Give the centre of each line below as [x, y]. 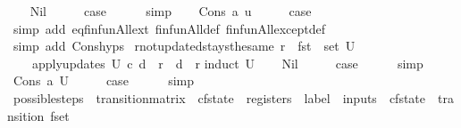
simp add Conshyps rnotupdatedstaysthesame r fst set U [184, 46]
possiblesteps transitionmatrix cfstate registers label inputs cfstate [219, 97]
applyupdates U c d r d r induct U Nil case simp [227, 63]
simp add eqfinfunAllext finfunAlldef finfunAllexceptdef [169, 28]
